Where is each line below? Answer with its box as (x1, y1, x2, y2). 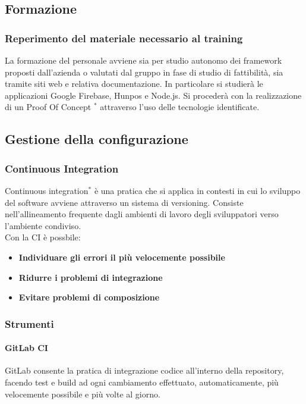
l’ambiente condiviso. (5, 219, 81, 231)
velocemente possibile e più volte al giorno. (5, 387, 160, 400)
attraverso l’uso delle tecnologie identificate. (100, 101, 260, 113)
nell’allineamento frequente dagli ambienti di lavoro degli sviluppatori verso (5, 208, 279, 220)
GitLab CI (5, 342, 48, 354)
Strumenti (5, 316, 54, 331)
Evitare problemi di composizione (18, 291, 160, 303)
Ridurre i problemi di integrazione (18, 271, 163, 283)
